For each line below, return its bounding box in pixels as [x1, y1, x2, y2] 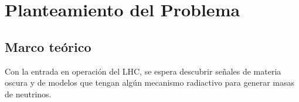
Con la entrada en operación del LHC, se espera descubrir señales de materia [5, 65, 281, 77]
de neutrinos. [5, 87, 52, 100]
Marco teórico [5, 37, 91, 55]
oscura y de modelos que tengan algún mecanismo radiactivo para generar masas [5, 76, 295, 89]
